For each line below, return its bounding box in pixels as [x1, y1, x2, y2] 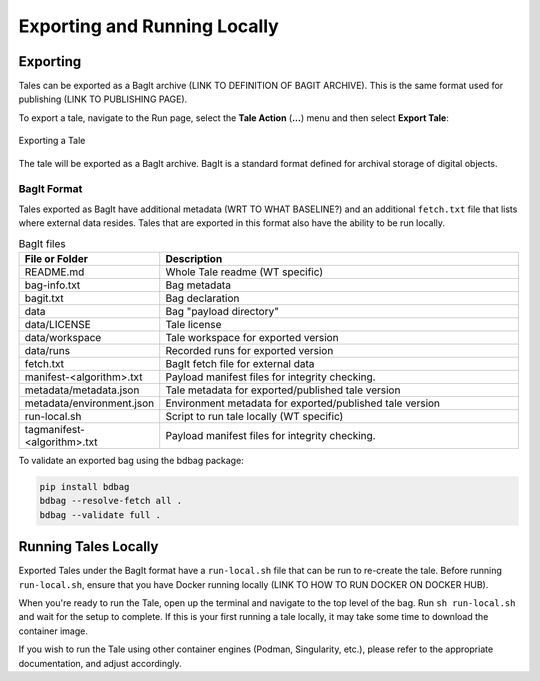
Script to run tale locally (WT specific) [165, 409, 344, 423]
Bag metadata [165, 278, 232, 292]
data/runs [24, 343, 70, 357]
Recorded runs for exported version [165, 343, 334, 357]
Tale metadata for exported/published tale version [165, 383, 401, 397]
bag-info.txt [24, 278, 81, 292]
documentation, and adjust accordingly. [18, 657, 182, 669]
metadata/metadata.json [24, 383, 140, 397]
